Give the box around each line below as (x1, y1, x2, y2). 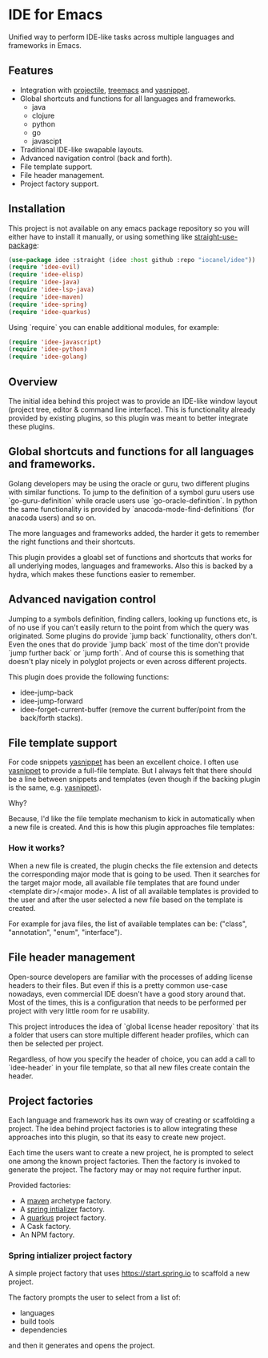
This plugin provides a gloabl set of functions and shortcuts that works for (8, 552, 253, 562)
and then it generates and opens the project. (8, 1340, 155, 1350)
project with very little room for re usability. (8, 1005, 150, 1015)
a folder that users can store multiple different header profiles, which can (8, 1030, 250, 1039)
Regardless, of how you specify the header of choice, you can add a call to (8, 1054, 256, 1063)
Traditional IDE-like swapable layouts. (19, 144, 144, 154)
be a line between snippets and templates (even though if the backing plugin (8, 775, 261, 784)
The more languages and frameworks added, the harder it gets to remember (8, 528, 260, 538)
